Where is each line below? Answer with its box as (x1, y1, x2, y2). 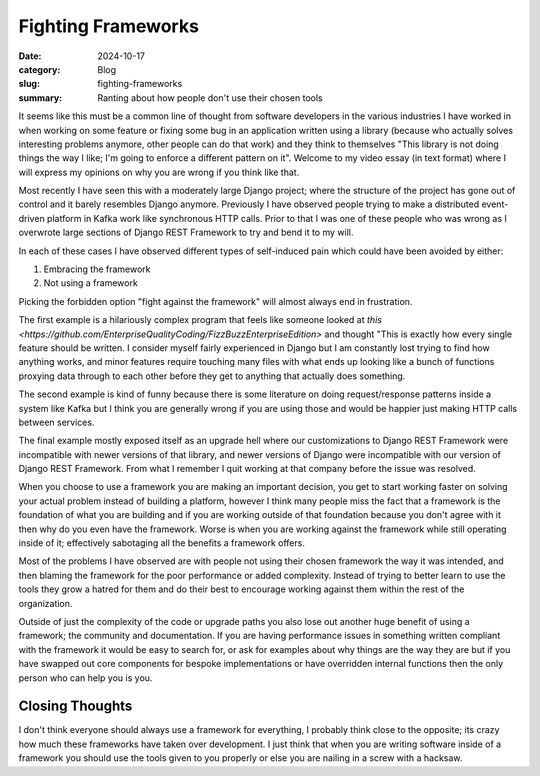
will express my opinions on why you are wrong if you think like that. (18, 166, 300, 178)
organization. (18, 597, 73, 609)
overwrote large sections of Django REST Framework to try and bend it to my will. (18, 226, 354, 239)
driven (18, 212, 45, 224)
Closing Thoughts (18, 698, 133, 715)
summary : (18, 91, 63, 104)
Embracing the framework (43, 263, 151, 275)
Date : (18, 50, 42, 62)
